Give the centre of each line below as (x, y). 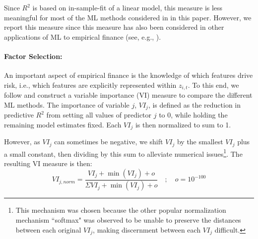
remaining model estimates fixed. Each (63, 124)
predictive (19, 115)
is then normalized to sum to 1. (183, 124)
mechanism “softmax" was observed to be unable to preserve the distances (128, 220)
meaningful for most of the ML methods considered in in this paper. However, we (128, 17)
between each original (48, 229)
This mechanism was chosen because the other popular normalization (121, 210)
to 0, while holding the (193, 115)
